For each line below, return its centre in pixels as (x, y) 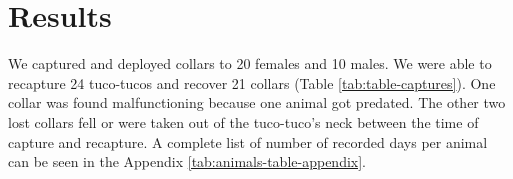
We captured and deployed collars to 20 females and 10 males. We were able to (250, 63)
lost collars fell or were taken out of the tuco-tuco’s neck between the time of (243, 121)
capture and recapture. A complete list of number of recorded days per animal (248, 141)
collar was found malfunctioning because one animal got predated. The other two (257, 102)
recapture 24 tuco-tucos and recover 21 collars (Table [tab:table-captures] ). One (252, 82)
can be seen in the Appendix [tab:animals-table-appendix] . (187, 161)
